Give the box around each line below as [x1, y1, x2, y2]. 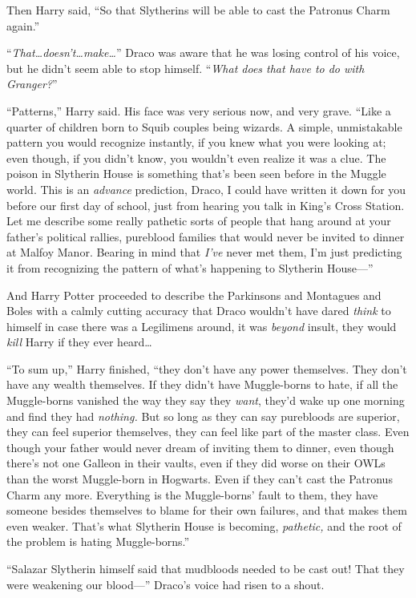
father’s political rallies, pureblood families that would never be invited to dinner [6, 228, 405, 244]
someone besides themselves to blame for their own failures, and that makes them [6, 502, 407, 519]
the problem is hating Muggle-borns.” [6, 533, 190, 550]
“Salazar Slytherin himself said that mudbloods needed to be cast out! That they [6, 560, 405, 576]
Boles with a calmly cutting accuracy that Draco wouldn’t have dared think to [6, 302, 391, 319]
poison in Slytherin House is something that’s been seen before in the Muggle [6, 165, 386, 182]
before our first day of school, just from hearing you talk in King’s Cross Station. [6, 196, 405, 213]
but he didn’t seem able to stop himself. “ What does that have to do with [6, 59, 365, 76]
